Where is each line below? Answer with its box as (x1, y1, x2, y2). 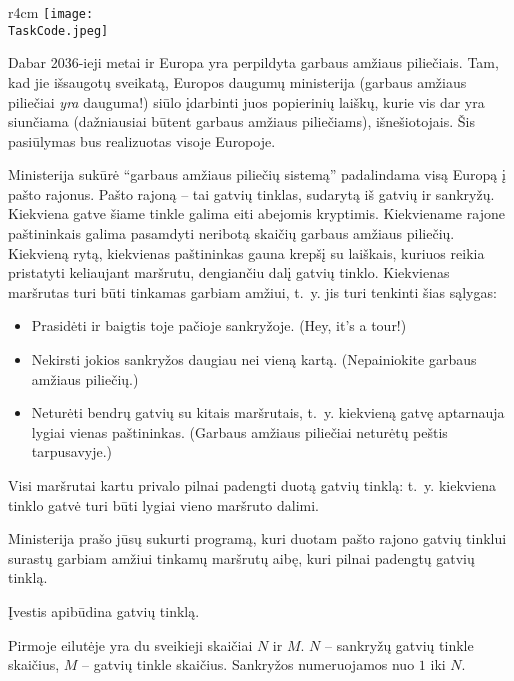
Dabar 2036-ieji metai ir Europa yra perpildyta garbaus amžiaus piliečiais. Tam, (8, 52, 499, 73)
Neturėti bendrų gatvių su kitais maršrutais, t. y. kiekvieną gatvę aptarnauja (31, 402, 505, 423)
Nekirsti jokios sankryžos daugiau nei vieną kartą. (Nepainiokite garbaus (31, 349, 477, 370)
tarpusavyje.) (31, 441, 113, 462)
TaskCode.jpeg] (8, 23, 109, 38)
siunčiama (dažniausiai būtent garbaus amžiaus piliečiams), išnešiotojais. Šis (8, 111, 476, 132)
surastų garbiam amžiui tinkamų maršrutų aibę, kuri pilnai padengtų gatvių (8, 547, 475, 568)
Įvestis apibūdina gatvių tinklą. (8, 600, 200, 621)
